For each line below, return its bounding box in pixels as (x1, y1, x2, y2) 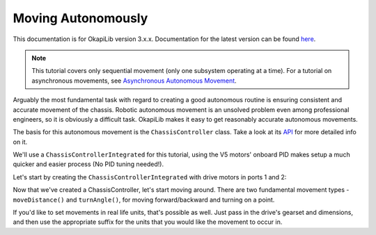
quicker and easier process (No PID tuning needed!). (13, 160, 164, 168)
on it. (13, 138, 28, 146)
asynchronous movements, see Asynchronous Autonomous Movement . (31, 76, 237, 85)
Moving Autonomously (13, 10, 148, 26)
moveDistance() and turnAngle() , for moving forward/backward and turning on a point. (13, 195, 275, 204)
